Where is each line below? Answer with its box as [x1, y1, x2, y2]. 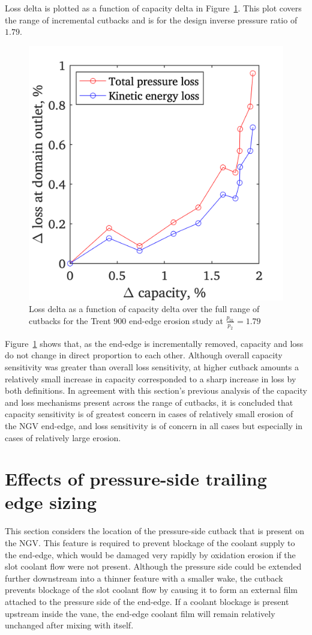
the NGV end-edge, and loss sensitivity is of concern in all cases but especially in [5, 419, 303, 432]
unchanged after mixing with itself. [5, 619, 134, 631]
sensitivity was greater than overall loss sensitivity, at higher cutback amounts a [5, 360, 299, 373]
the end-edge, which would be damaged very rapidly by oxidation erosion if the [5, 548, 296, 561]
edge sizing [5, 490, 97, 514]
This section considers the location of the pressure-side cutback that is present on [5, 525, 304, 537]
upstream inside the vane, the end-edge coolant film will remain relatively [5, 607, 275, 619]
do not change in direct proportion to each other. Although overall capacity [5, 349, 283, 361]
